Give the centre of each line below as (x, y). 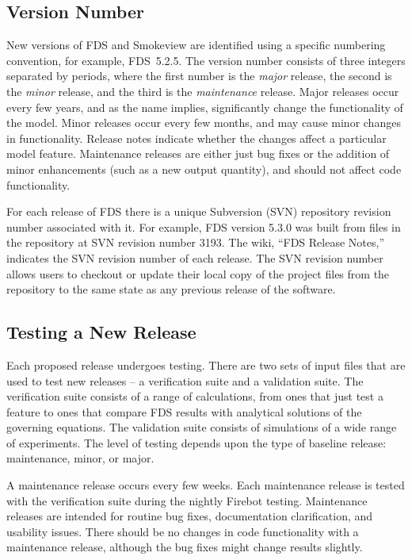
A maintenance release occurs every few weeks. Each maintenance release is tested (206, 485)
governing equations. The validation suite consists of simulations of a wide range (202, 427)
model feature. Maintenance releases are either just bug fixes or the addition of (198, 153)
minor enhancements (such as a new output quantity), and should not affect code (204, 169)
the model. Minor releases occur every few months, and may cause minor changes (204, 123)
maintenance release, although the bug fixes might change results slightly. (185, 547)
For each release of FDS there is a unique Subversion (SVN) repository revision (199, 211)
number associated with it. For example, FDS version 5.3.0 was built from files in (204, 226)
